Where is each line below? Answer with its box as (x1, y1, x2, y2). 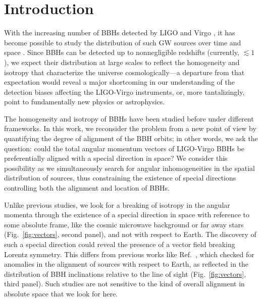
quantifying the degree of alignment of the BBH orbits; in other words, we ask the (4, 133, 258, 144)
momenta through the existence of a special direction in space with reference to (4, 209, 250, 220)
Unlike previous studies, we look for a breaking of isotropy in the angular (4, 199, 230, 210)
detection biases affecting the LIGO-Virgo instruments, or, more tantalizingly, (4, 86, 245, 97)
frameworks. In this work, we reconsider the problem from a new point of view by (4, 123, 256, 134)
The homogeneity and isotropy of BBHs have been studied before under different (4, 113, 254, 124)
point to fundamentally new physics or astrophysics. (4, 96, 165, 107)
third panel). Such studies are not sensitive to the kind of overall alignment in (4, 278, 245, 289)
